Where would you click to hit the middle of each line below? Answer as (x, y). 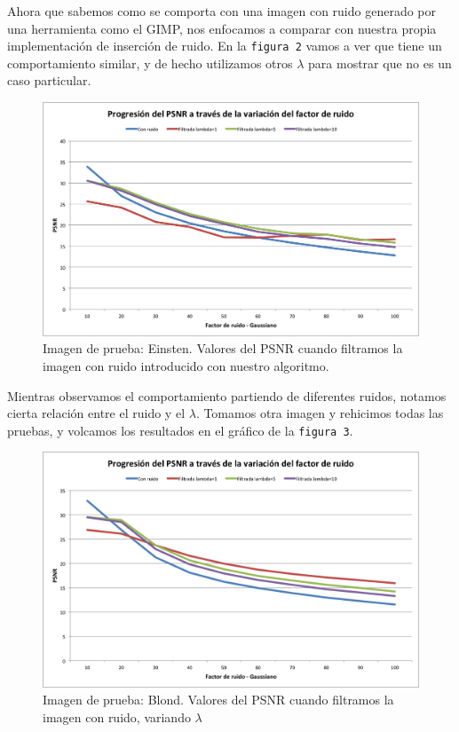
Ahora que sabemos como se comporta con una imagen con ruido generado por (222, 11)
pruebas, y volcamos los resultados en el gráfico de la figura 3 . (180, 430)
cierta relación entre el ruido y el (96, 413)
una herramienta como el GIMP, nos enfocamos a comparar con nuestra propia (222, 28)
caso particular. (49, 80)
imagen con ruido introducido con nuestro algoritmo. (186, 365)
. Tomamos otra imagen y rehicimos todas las (320, 413)
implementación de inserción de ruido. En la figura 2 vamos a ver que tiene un (225, 46)
